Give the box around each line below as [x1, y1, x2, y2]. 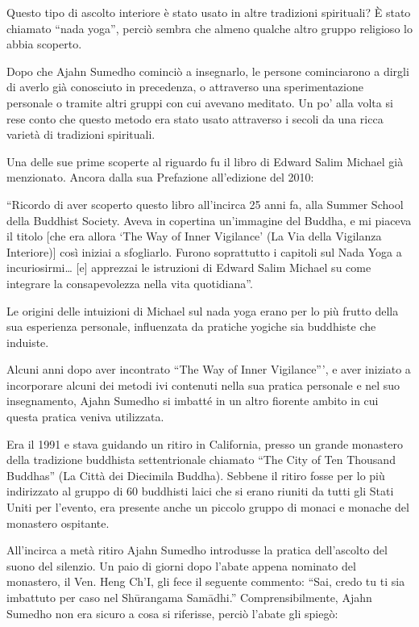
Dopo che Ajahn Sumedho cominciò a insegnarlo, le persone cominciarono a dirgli [6, 62, 409, 79]
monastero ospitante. [6, 514, 110, 531]
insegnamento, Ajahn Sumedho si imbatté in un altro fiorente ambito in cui [6, 392, 379, 409]
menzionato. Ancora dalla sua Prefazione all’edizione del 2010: [6, 169, 314, 186]
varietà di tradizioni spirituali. [6, 126, 156, 143]
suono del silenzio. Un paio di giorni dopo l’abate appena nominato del [6, 557, 356, 574]
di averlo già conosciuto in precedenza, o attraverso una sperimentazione [6, 78, 363, 95]
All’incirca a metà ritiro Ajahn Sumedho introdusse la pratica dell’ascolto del [6, 541, 388, 558]
